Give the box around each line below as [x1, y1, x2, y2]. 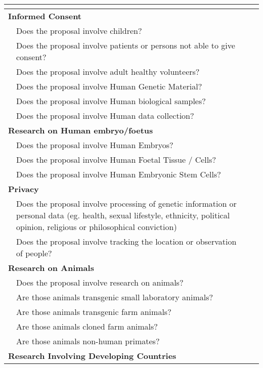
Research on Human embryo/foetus [8, 124, 153, 136]
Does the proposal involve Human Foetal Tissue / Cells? [16, 154, 216, 165]
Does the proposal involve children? [16, 25, 142, 36]
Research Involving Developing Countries [8, 350, 177, 361]
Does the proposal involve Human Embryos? [16, 139, 173, 151]
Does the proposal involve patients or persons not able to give [16, 39, 235, 51]
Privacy [8, 183, 39, 195]
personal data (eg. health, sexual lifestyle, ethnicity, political [16, 209, 230, 221]
